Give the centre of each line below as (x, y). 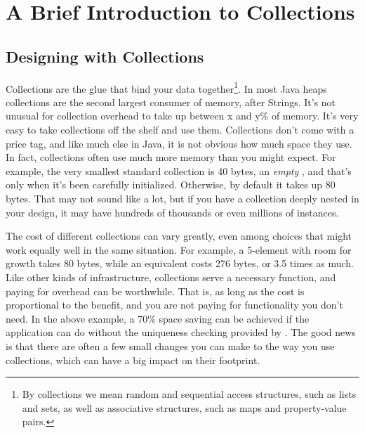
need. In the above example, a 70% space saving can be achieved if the (158, 318)
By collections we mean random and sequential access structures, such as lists (189, 394)
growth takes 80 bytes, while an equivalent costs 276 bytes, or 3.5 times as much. (180, 263)
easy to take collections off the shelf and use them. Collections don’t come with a (180, 130)
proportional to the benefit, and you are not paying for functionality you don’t (174, 305)
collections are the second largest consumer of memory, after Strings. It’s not (171, 102)
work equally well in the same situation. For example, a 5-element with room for (179, 249)
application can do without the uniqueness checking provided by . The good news (181, 332)
